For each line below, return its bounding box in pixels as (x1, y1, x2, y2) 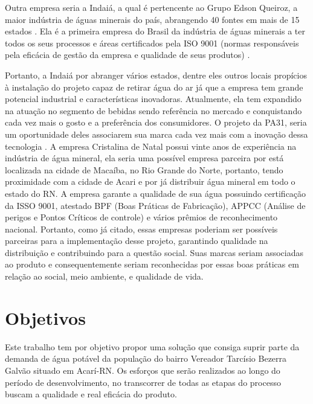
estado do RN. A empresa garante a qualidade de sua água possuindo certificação (5, 187, 306, 199)
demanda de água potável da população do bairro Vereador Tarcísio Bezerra (5, 352, 287, 365)
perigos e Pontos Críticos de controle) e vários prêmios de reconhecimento (5, 211, 278, 223)
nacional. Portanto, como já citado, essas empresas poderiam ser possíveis (5, 222, 278, 235)
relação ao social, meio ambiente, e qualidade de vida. (5, 270, 204, 283)
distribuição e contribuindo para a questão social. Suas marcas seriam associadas (5, 246, 303, 258)
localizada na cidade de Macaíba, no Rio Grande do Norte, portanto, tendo (5, 163, 283, 176)
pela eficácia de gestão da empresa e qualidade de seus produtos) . (5, 48, 250, 61)
